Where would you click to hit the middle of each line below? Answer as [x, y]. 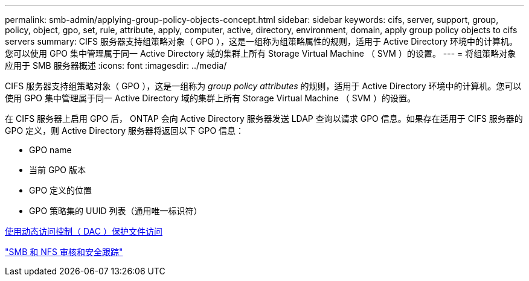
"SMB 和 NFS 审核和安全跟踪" [64, 252]
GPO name [50, 150]
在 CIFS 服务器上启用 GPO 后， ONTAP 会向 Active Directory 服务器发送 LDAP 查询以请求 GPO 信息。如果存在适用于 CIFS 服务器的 [264, 118]
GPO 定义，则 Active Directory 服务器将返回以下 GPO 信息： [125, 131]
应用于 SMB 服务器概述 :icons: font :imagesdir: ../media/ [116, 65]
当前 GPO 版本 [57, 170]
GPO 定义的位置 [61, 190]
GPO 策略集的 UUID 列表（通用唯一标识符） [116, 211]
